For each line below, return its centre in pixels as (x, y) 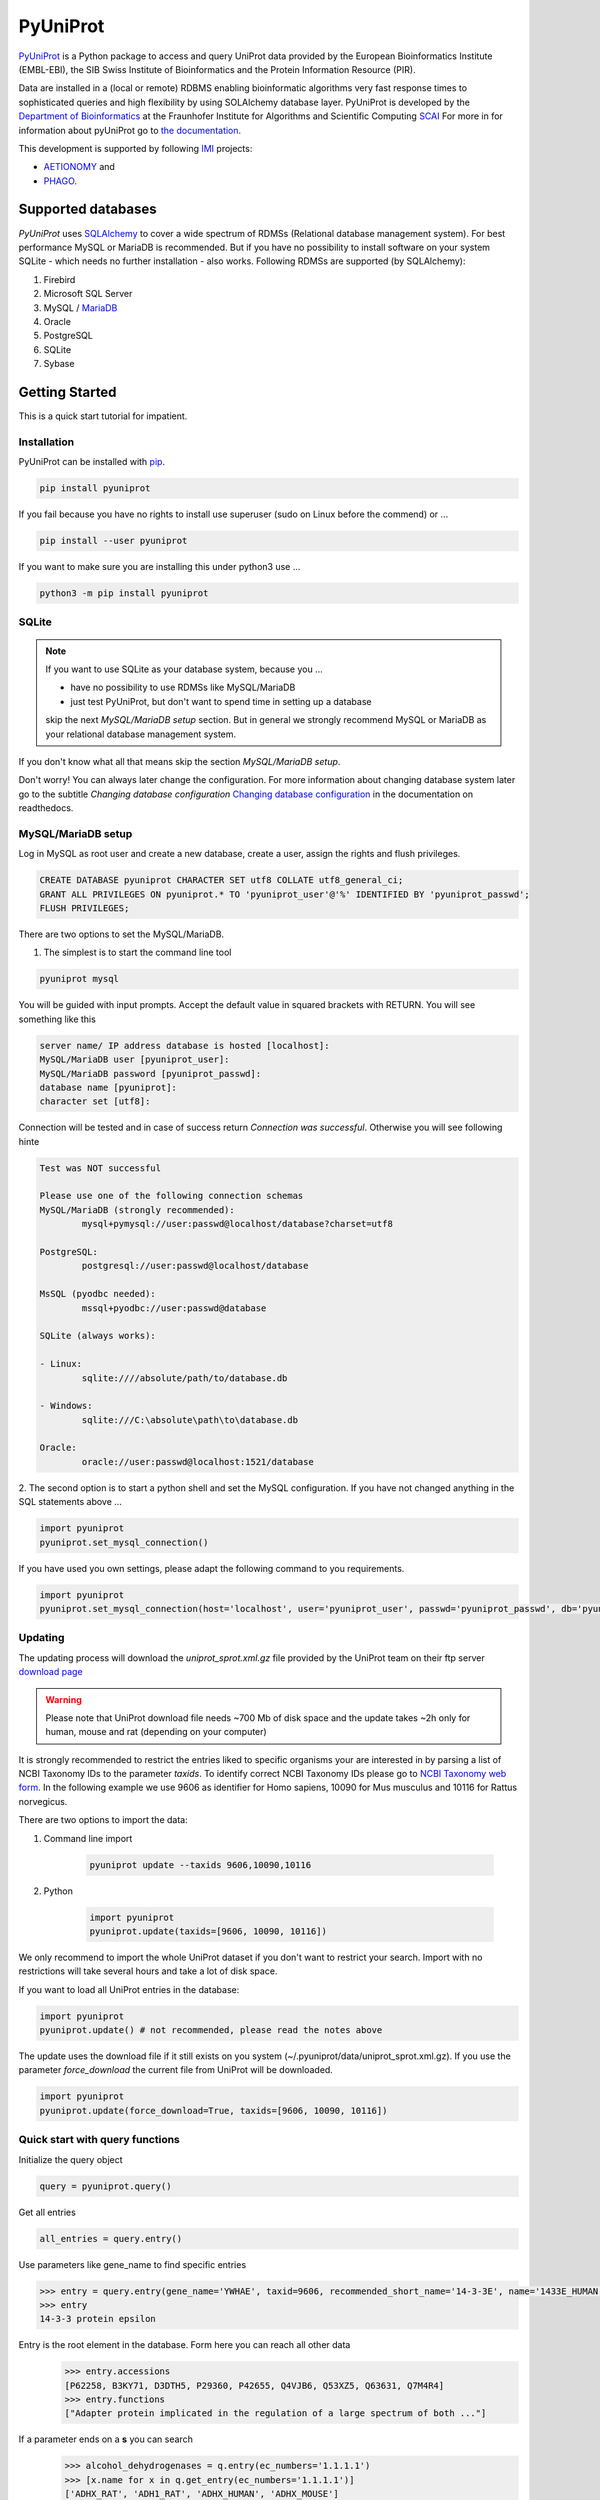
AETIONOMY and (79, 167)
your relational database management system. (141, 734)
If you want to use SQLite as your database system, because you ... (184, 669)
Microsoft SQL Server (88, 294)
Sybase (59, 364)
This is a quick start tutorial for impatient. (103, 416)
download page (51, 1672)
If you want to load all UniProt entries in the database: (129, 1989)
